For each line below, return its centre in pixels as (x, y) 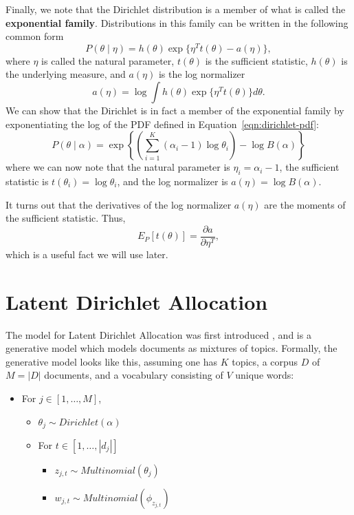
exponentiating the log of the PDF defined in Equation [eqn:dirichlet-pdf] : (162, 124)
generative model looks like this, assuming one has (112, 361)
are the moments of (305, 204)
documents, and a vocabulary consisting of (134, 375)
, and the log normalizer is (173, 181)
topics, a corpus (265, 361)
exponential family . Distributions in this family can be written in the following (177, 22)
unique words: (265, 375)
